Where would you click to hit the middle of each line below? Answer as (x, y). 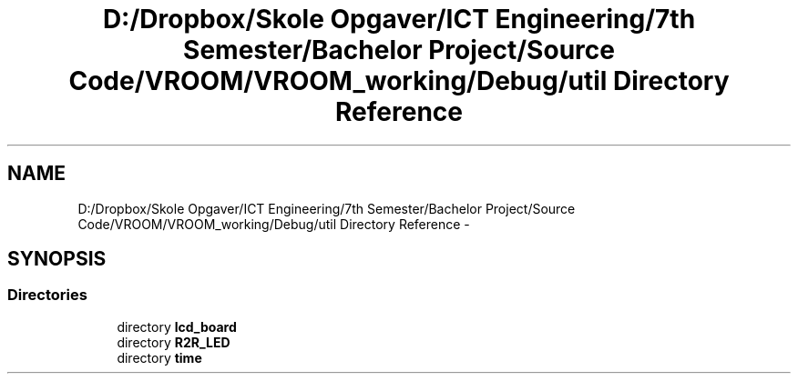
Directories (47, 295)
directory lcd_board (177, 326)
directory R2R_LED (174, 342)
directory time (159, 357)
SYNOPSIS (57, 259)
